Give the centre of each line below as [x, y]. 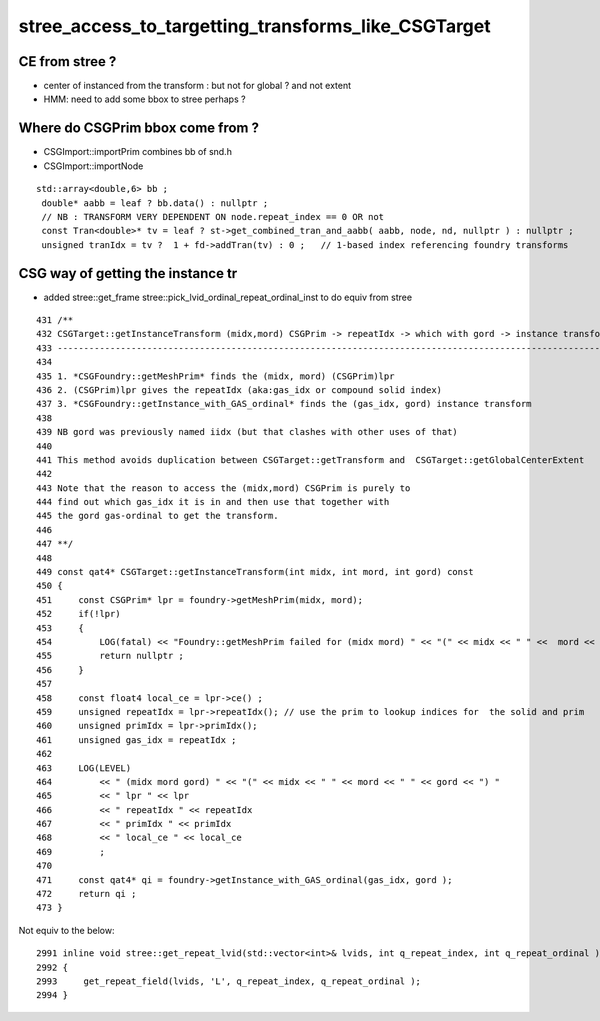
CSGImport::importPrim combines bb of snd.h [137, 152]
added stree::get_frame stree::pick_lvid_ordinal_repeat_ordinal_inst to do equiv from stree [228, 297]
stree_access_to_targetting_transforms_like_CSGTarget [254, 26]
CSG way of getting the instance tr [128, 273]
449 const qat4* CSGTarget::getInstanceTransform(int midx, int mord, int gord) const [255, 572]
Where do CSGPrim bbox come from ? [139, 128]
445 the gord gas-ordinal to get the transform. [157, 516]
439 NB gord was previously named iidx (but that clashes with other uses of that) [247, 432]
